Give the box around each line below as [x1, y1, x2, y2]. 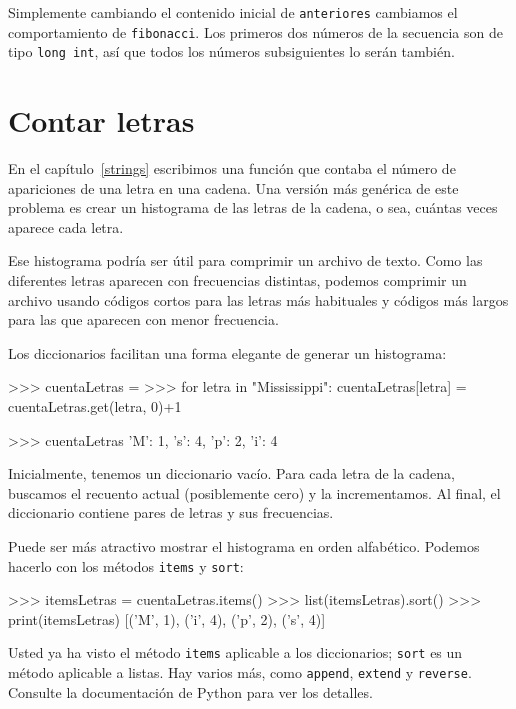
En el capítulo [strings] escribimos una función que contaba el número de [8, 158, 456, 179]
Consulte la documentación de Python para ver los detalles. [8, 681, 373, 702]
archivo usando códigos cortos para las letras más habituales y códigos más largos [8, 289, 509, 310]
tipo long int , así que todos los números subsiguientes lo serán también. [8, 41, 455, 62]
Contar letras [8, 100, 195, 141]
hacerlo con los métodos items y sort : [8, 555, 244, 576]
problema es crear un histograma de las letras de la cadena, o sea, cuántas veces [8, 197, 498, 218]
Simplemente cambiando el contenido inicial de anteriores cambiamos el [8, 2, 458, 22]
